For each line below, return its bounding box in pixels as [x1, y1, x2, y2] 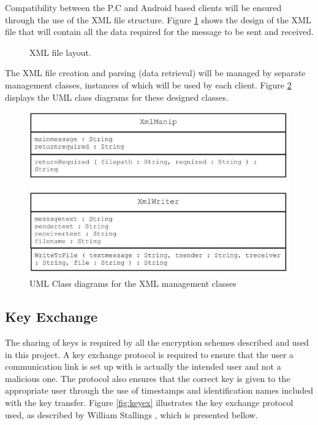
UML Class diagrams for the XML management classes [29, 277, 237, 290]
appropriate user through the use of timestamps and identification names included [5, 384, 314, 397]
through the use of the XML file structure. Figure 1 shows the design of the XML [5, 13, 311, 26]
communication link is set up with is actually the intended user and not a [5, 360, 281, 373]
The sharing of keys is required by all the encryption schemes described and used [5, 335, 309, 348]
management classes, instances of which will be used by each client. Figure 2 [5, 78, 292, 91]
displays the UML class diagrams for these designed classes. [5, 90, 229, 103]
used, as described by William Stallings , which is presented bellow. [5, 408, 258, 421]
